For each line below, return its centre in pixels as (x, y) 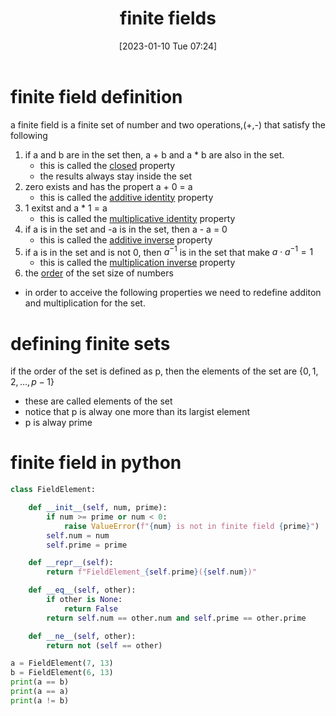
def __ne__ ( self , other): (82, 636)
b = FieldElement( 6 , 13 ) (62, 673)
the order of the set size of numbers (99, 273)
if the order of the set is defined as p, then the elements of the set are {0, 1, (164, 371)
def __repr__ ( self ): (71, 563)
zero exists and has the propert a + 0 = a (108, 186)
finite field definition (96, 96)
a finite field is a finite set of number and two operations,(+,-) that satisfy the (168, 124)
